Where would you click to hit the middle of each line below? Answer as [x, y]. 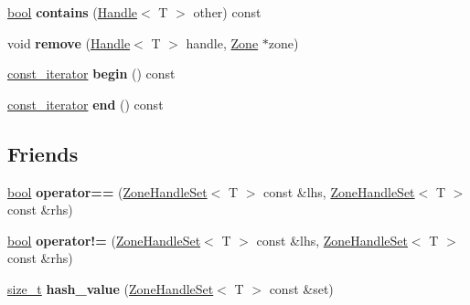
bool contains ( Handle [72, 12]
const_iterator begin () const [91, 74]
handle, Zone [222, 42]
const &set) [301, 288]
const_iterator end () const [85, 104]
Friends [43, 153]
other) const [227, 12]
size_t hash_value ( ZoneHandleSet [111, 288]
